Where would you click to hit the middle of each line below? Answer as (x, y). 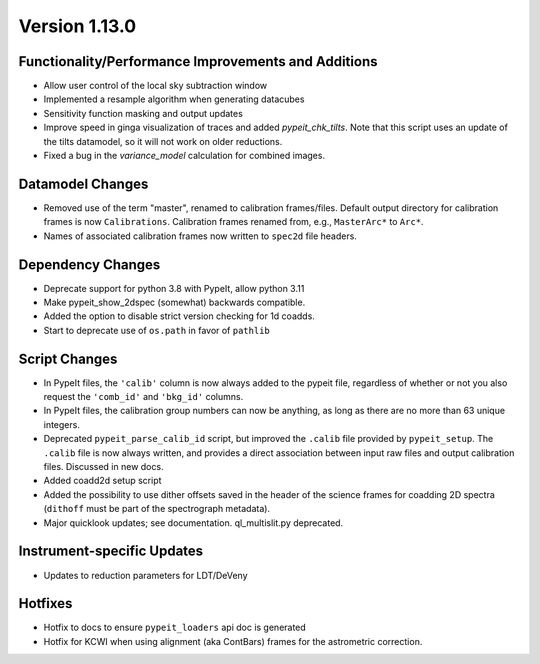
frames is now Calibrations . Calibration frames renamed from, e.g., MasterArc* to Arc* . (233, 222)
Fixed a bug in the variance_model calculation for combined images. (184, 156)
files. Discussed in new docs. (103, 467)
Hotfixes (45, 603)
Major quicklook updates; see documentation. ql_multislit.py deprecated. (193, 522)
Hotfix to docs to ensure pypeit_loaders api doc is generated (175, 627)
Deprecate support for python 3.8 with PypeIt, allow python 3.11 (174, 288)
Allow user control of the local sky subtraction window (155, 86)
